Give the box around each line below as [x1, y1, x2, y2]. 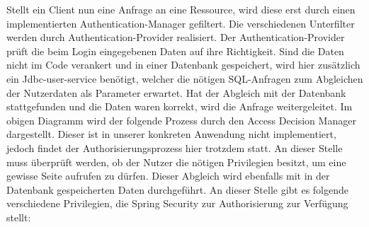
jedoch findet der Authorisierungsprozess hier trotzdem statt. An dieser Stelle [6, 140, 343, 155]
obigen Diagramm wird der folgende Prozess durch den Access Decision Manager [6, 112, 356, 127]
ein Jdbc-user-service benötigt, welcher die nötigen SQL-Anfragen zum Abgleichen [6, 71, 363, 86]
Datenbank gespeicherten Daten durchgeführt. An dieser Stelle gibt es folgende [6, 182, 349, 197]
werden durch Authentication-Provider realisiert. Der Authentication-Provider [6, 30, 345, 45]
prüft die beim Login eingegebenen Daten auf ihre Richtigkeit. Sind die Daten [6, 43, 344, 58]
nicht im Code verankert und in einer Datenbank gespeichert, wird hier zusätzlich [6, 57, 361, 72]
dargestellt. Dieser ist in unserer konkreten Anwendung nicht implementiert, [6, 127, 336, 141]
